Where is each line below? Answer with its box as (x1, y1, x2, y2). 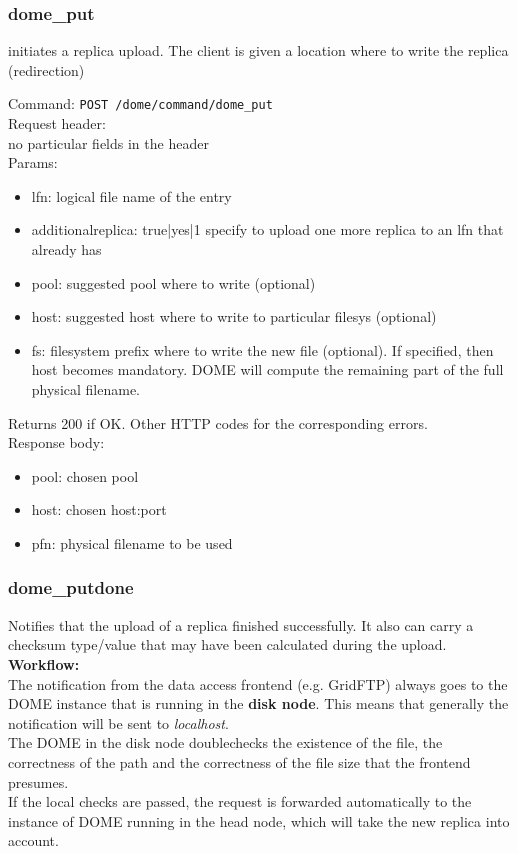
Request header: (8, 113, 106, 134)
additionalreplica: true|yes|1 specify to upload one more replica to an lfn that (31, 219, 504, 240)
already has (31, 239, 102, 260)
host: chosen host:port (31, 499, 167, 520)
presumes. (8, 771, 69, 792)
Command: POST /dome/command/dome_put (8, 93, 273, 114)
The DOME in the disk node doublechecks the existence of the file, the (8, 732, 443, 753)
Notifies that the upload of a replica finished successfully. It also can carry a (8, 614, 474, 635)
